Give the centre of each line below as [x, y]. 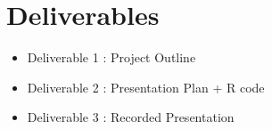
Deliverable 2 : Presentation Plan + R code [146, 87]
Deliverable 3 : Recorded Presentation [131, 117]
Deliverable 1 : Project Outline [111, 57]
